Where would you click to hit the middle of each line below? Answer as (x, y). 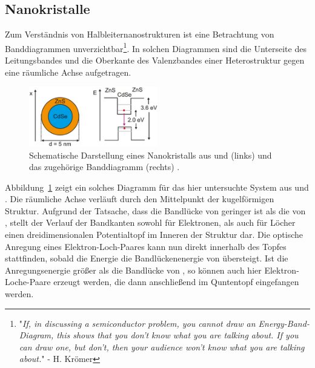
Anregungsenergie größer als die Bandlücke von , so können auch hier (133, 270)
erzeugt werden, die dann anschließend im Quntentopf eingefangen (176, 282)
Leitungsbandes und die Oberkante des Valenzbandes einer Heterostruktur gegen (155, 60)
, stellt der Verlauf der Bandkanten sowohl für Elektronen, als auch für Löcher (150, 222)
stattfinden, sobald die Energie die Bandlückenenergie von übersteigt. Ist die (147, 258)
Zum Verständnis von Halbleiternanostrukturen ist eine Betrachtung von (140, 34)
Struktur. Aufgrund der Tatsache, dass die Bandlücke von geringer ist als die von (155, 210)
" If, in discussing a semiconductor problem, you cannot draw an (137, 323)
